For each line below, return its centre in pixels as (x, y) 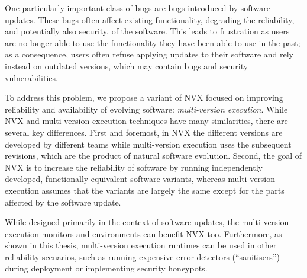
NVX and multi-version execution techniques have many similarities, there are (146, 121)
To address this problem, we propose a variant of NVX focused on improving (144, 98)
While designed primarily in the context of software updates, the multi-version (147, 222)
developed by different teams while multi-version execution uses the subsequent (148, 144)
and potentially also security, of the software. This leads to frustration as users (147, 31)
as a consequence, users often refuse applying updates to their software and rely (149, 54)
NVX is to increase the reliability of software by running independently (134, 167)
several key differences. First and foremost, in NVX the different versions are (144, 132)
